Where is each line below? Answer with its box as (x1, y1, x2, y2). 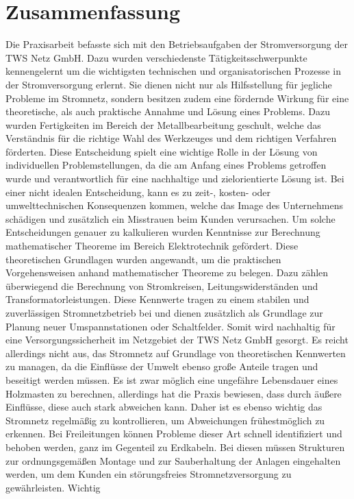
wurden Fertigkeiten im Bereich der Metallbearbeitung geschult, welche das (5, 117, 321, 132)
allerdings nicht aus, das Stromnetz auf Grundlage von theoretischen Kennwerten (5, 345, 346, 360)
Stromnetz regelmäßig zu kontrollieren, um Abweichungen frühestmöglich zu (5, 413, 325, 427)
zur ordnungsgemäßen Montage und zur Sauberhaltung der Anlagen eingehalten (5, 453, 341, 467)
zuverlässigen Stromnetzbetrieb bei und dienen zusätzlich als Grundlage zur (5, 306, 323, 319)
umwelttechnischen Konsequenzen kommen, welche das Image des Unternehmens (5, 198, 344, 212)
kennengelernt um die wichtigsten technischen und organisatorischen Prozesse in (5, 64, 342, 78)
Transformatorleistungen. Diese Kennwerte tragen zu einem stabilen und (5, 292, 309, 306)
